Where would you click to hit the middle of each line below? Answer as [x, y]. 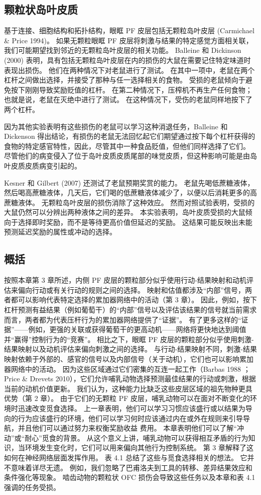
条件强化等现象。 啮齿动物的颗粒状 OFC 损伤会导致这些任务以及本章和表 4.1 [130, 477]
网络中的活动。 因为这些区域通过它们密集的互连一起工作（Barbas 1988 [126, 368]
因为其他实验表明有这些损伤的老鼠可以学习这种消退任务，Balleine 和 [116, 126]
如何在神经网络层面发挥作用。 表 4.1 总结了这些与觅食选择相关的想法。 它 [126, 457]
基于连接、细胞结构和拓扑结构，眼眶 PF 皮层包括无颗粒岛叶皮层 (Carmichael [129, 30]
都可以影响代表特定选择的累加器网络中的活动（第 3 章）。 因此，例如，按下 [134, 300]
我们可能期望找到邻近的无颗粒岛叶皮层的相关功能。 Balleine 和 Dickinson [123, 50]
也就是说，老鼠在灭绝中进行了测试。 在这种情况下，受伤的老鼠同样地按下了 [128, 99]
